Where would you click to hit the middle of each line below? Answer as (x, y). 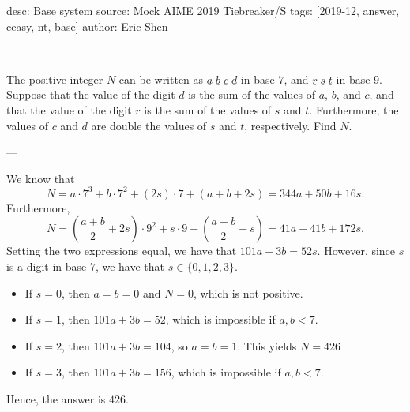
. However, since (356, 251)
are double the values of (149, 125)
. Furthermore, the (354, 109)
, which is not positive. (248, 292)
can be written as (161, 79)
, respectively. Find (290, 125)
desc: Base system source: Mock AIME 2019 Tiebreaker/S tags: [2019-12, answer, (203, 10)
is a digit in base (47, 266)
